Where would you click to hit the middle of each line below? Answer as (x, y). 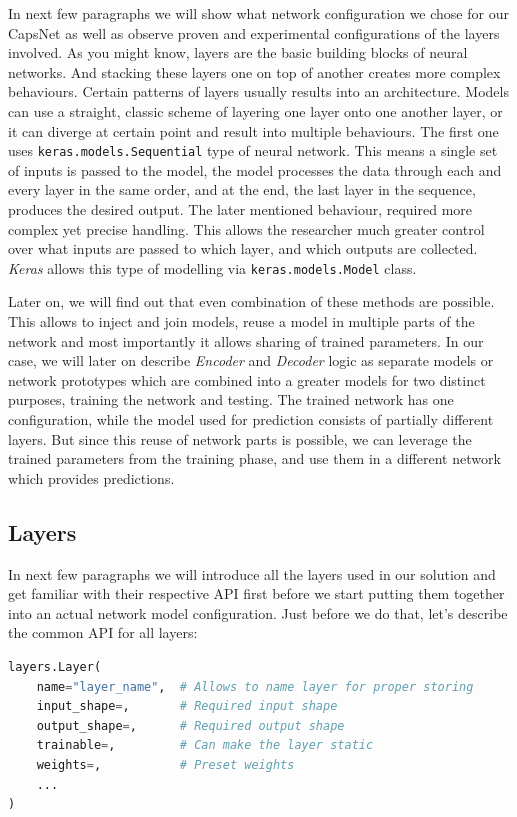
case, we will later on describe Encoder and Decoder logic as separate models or (251, 360)
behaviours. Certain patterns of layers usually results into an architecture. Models (258, 91)
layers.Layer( (55, 666)
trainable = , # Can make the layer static (205, 745)
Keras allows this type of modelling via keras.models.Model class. (212, 267)
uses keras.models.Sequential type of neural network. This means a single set (253, 150)
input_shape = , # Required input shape (187, 706)
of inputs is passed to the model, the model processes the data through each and (255, 169)
